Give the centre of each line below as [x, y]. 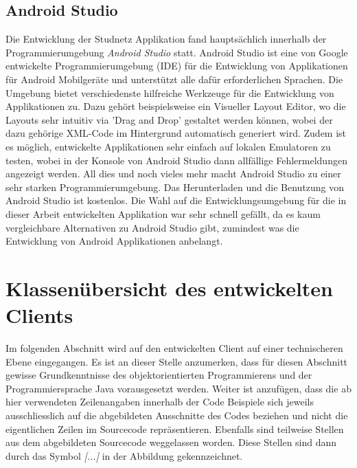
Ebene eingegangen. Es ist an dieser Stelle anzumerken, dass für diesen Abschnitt [177, 361]
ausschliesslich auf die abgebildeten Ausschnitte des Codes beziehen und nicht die [177, 415]
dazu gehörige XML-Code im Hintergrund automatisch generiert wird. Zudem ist [176, 133]
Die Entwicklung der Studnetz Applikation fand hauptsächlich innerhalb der [166, 39]
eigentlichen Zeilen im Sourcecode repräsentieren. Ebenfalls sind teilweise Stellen [175, 428]
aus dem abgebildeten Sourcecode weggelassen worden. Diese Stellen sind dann [171, 442]
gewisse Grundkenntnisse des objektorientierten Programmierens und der [159, 375]
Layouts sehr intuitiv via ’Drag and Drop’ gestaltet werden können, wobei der [169, 119]
